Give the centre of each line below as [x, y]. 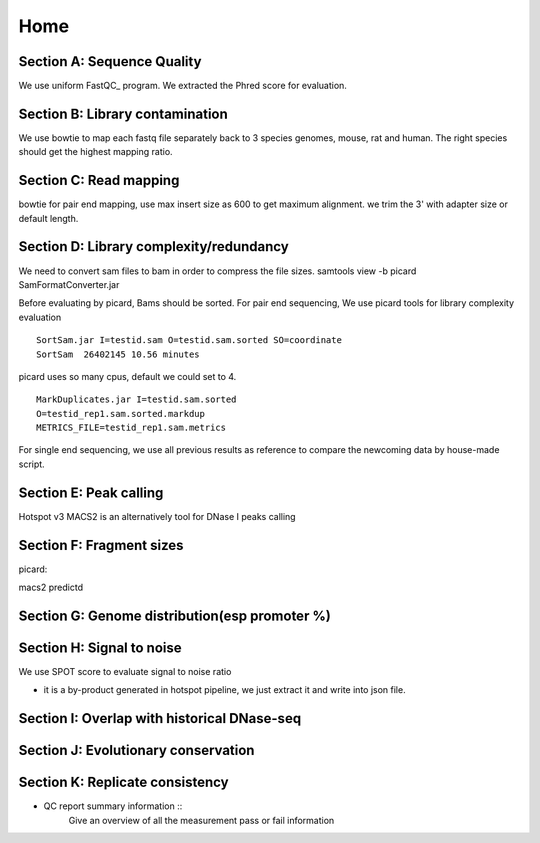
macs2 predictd [51, 587]
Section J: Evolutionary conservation [136, 750]
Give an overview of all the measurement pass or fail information [201, 820]
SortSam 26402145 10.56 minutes [118, 354]
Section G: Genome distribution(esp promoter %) [175, 615]
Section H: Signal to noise [100, 647]
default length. [48, 218]
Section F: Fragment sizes [101, 545]
